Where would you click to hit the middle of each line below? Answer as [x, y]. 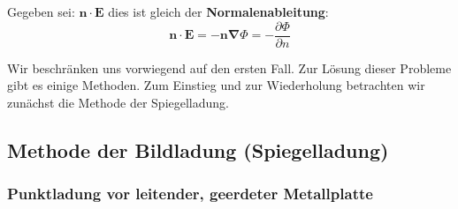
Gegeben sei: [41, 11]
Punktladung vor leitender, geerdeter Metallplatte [190, 194]
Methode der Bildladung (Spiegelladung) [198, 149]
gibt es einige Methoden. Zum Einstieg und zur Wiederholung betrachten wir [216, 85]
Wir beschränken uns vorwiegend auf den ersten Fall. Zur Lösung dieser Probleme [229, 67]
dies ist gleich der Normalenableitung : [218, 11]
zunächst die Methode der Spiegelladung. [118, 102]
